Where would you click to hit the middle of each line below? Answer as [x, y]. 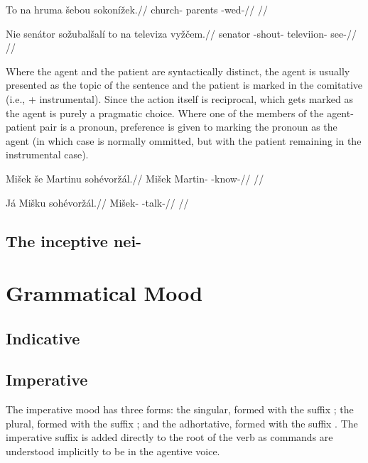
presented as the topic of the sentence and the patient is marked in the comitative [184, 85]
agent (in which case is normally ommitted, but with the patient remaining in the [184, 140]
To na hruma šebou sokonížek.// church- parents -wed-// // [137, 9]
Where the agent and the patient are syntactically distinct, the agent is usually [178, 71]
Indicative [43, 338]
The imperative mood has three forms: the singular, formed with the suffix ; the [180, 409]
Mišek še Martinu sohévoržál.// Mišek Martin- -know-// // [135, 178]
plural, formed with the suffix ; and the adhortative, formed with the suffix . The [182, 423]
